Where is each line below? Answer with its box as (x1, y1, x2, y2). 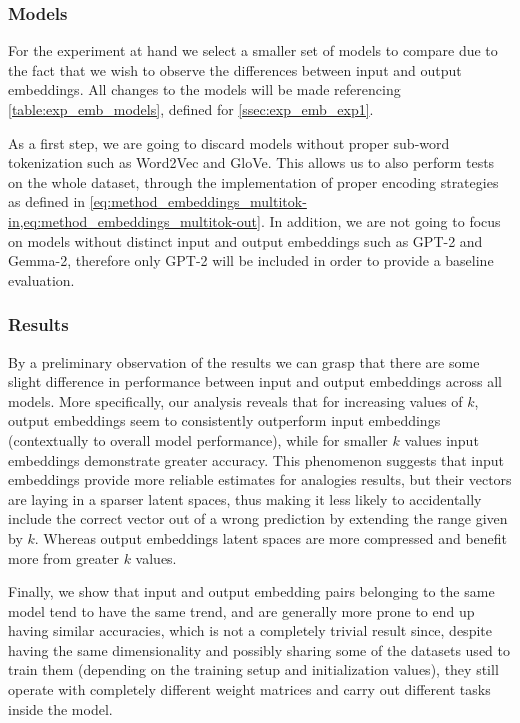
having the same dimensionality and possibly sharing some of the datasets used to (8, 639, 510, 660)
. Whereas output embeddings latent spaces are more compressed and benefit (34, 527, 508, 548)
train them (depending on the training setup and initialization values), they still (8, 659, 499, 680)
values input (404, 429, 479, 450)
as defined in (8, 191, 86, 212)
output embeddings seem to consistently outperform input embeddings (8, 410, 441, 431)
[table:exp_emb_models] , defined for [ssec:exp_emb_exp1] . (8, 99, 374, 119)
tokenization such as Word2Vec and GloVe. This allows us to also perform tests (8, 152, 495, 173)
